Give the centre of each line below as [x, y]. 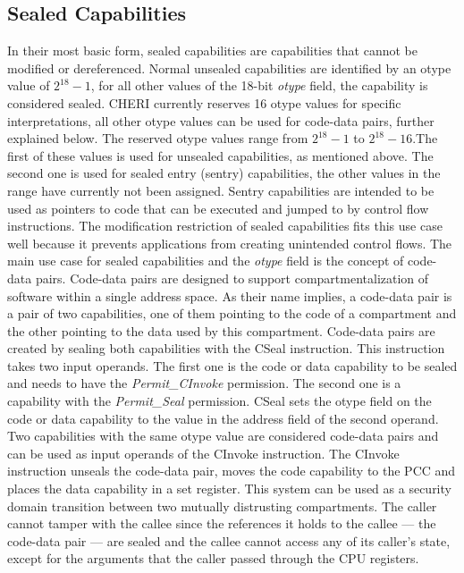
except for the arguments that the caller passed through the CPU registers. [213, 558]
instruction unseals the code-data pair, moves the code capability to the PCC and [232, 471]
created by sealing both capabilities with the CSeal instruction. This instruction [226, 348]
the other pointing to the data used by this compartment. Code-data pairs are [221, 330]
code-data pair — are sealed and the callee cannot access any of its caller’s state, [229, 540]
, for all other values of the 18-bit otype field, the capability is [259, 85]
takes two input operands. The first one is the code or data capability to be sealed [232, 365]
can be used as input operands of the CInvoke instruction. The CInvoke [203, 453]
